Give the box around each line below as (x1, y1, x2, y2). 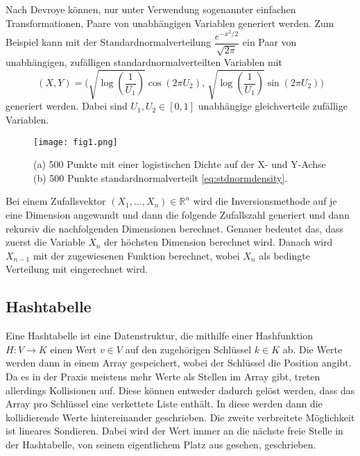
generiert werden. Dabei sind (6, 99, 128, 113)
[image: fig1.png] (33, 137, 118, 147)
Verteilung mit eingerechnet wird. (6, 262, 148, 276)
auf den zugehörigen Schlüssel (125, 341, 252, 356)
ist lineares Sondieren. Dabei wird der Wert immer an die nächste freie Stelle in (6, 423, 343, 438)
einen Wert (50, 341, 97, 356)
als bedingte (259, 248, 310, 262)
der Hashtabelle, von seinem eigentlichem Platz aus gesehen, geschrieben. (6, 437, 316, 451)
